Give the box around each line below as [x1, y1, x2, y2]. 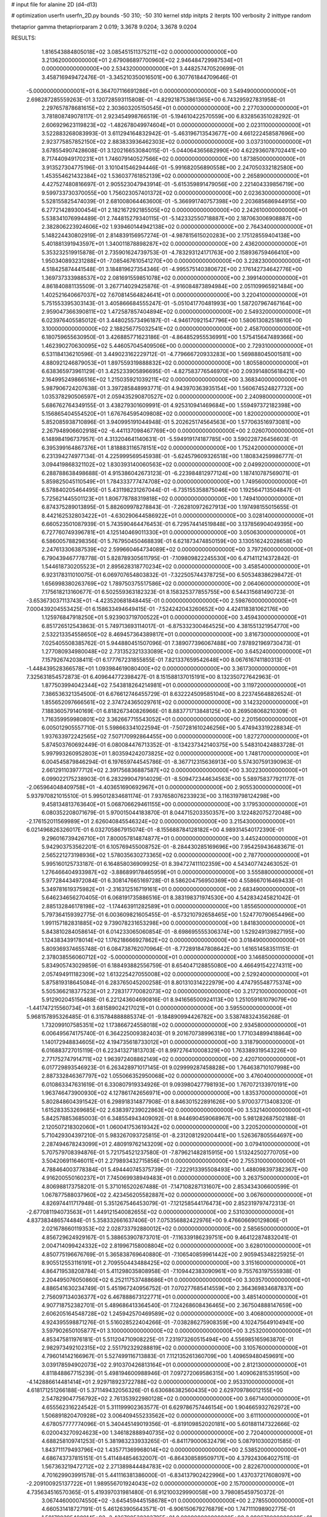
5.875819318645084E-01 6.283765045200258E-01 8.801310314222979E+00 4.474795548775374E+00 [41, 979, 302, 986]
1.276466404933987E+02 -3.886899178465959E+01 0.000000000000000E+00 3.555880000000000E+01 [41, 868, 314, 876]
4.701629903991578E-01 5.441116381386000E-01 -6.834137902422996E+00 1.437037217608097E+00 [41, 1471, 302, 1479]
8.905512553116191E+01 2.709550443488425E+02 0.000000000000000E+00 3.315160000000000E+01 [41, 1259, 306, 1266]
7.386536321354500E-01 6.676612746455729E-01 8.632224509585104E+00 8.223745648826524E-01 [41, 690, 302, 697]
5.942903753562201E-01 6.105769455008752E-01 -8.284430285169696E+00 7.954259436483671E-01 [41, 843, 304, 850]
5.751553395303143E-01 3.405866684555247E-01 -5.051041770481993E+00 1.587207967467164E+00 [41, 299, 302, 306]
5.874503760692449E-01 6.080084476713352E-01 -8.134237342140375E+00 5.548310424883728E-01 [41, 741, 304, 749]
